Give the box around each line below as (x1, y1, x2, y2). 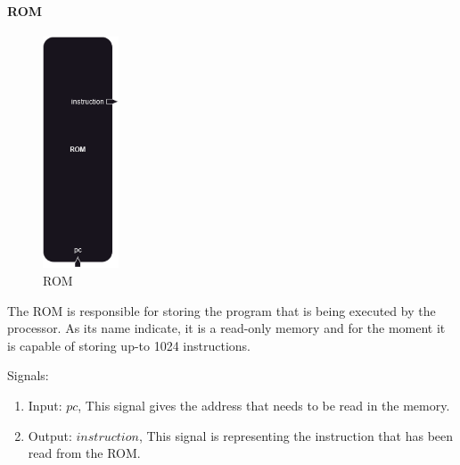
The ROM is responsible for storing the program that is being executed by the (7, 301, 436, 320)
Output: (28, 426, 72, 444)
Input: (28, 395, 62, 414)
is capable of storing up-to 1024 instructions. (7, 336, 251, 354)
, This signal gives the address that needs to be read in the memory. (78, 395, 450, 414)
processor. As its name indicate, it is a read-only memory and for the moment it (7, 319, 446, 337)
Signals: (7, 366, 49, 385)
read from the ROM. (28, 444, 141, 462)
